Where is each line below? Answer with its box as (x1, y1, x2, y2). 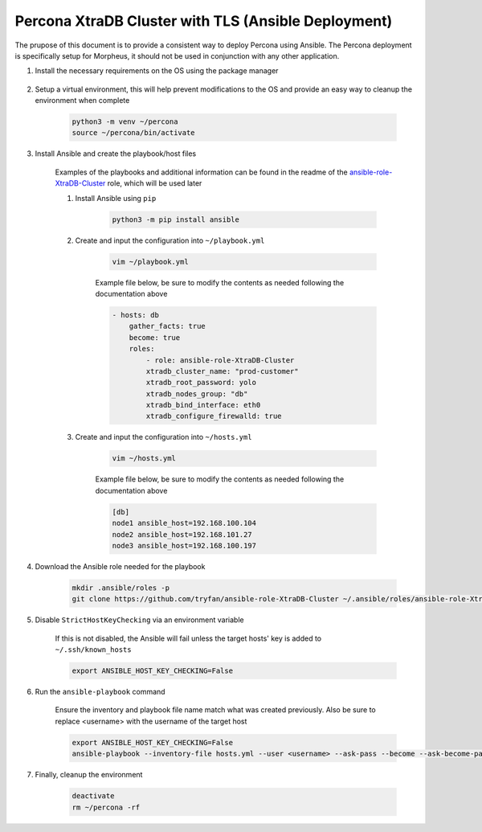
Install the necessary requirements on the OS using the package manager (35, 66, 279, 76)
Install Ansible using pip (75, 193, 157, 203)
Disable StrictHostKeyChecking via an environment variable (35, 615, 244, 625)
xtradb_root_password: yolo (145, 378, 257, 387)
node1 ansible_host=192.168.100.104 (112, 518, 257, 528)
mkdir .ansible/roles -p (71, 583, 170, 592)
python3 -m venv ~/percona (71, 117, 178, 126)
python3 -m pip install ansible (112, 215, 240, 224)
